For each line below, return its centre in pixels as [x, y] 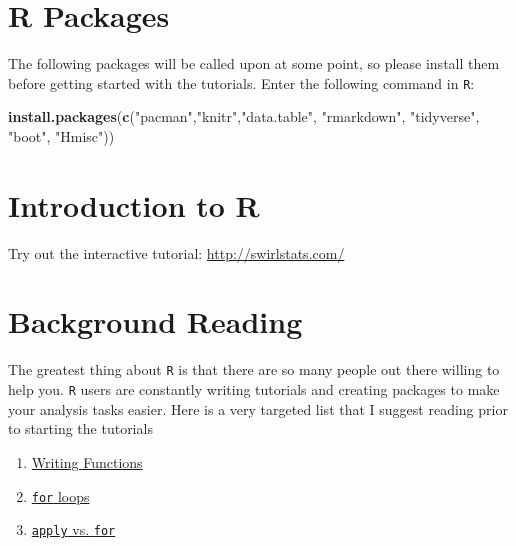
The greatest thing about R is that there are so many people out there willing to [254, 369]
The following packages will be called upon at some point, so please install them [254, 63]
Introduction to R [134, 204]
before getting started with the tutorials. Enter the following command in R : [241, 82]
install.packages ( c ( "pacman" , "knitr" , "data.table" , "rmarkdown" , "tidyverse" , [244, 116]
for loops [60, 495]
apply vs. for [73, 529]
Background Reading [155, 321]
